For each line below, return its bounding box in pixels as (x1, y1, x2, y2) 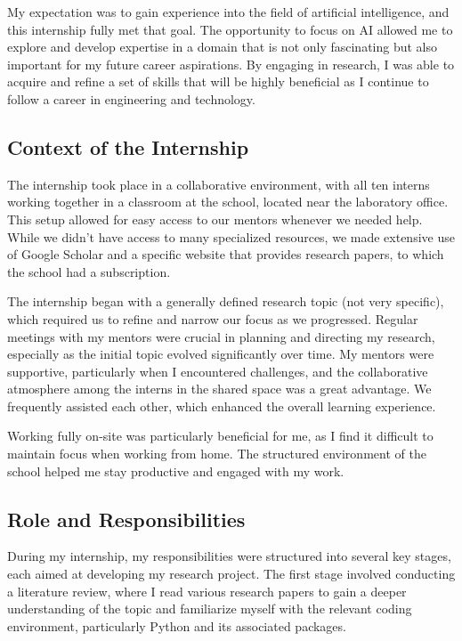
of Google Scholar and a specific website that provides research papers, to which (7, 245, 444, 264)
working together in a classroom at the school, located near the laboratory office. (7, 192, 449, 211)
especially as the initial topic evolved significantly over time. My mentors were (7, 345, 434, 363)
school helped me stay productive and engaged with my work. (7, 461, 344, 480)
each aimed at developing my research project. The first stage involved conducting (7, 564, 456, 583)
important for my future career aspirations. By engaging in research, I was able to (7, 54, 455, 73)
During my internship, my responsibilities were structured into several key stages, (7, 547, 451, 565)
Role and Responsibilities (7, 505, 246, 532)
